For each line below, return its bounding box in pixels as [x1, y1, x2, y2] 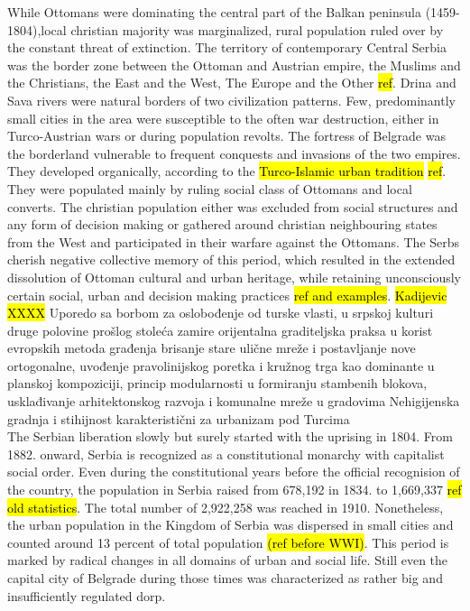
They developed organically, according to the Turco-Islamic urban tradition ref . [7, 162, 447, 181]
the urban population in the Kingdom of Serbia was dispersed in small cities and [7, 515, 454, 534]
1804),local [7, 20, 67, 39]
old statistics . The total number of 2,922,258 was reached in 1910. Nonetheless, [7, 497, 444, 516]
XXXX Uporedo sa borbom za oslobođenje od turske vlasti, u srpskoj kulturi [7, 303, 434, 322]
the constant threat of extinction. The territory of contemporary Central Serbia [7, 38, 447, 57]
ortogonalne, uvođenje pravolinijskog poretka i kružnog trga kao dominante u [7, 356, 435, 375]
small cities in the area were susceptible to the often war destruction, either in [7, 108, 439, 127]
